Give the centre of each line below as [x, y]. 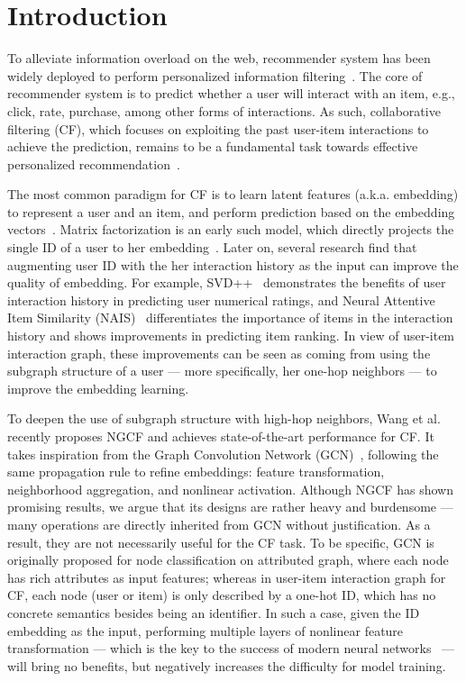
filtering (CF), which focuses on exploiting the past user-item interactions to [218, 128]
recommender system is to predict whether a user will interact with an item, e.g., [231, 93]
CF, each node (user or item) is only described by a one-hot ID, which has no [222, 595]
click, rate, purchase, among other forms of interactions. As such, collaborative [224, 110]
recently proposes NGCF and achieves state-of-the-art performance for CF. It [221, 436]
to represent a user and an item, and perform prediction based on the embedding [231, 211]
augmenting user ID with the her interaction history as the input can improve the [233, 264]
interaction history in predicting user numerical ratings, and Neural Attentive [221, 300]
